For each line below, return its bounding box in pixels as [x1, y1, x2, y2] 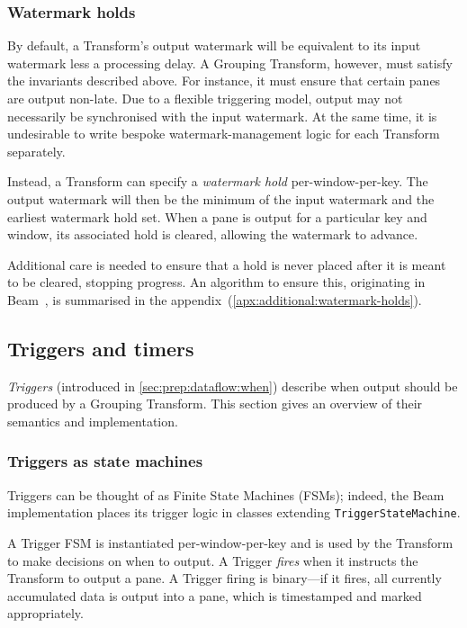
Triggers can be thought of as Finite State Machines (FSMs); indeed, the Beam [7, 485, 445, 504]
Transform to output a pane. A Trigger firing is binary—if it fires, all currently [7, 569, 442, 588]
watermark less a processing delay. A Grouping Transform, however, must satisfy [7, 53, 453, 72]
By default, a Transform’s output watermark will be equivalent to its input [7, 36, 421, 55]
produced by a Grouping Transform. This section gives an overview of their [7, 394, 423, 413]
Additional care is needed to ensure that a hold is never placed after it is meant [7, 255, 446, 274]
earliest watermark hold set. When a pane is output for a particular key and [7, 207, 427, 226]
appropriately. [7, 604, 84, 623]
